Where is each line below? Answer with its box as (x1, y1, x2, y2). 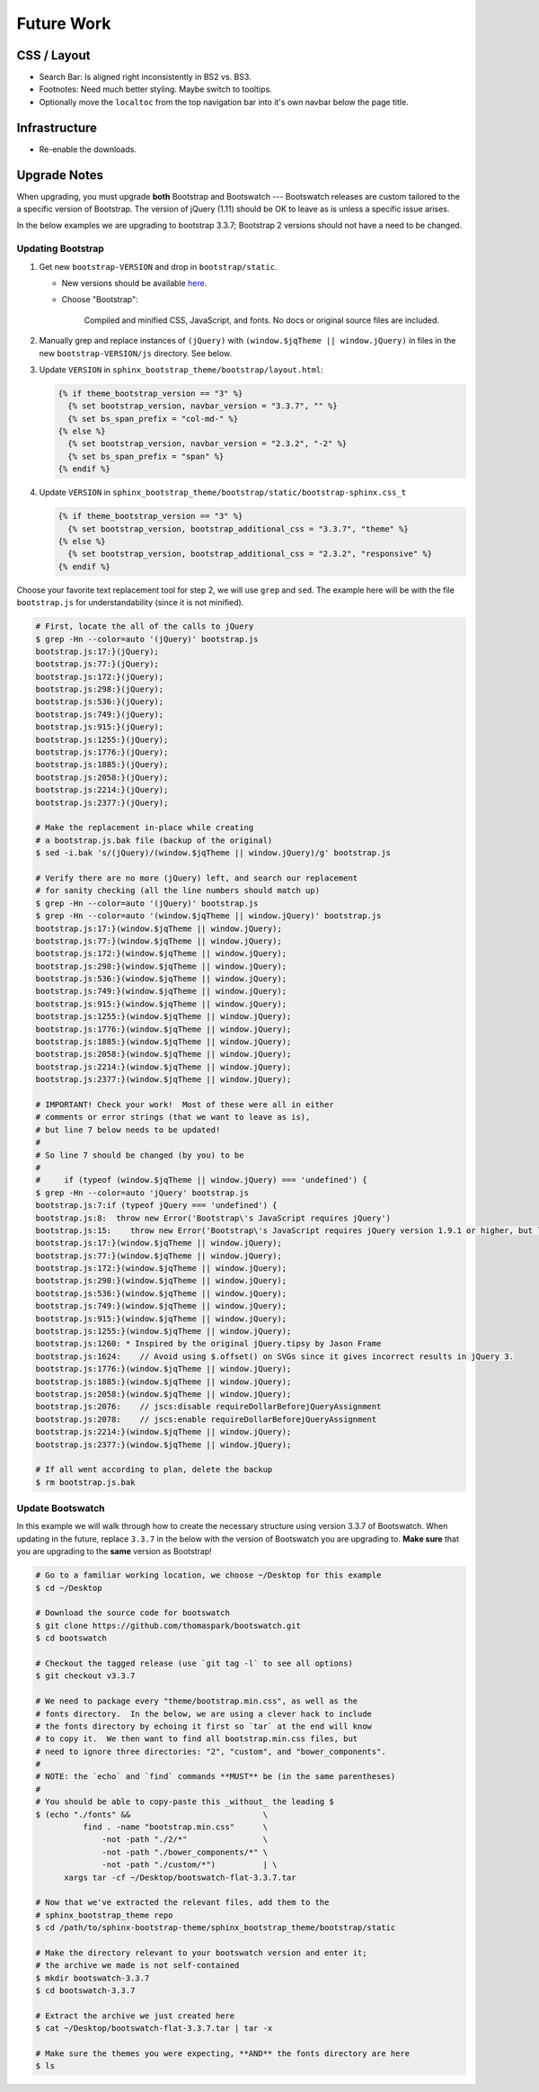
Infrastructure (16, 120, 98, 135)
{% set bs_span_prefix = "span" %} (67, 451, 225, 461)
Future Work (16, 13, 111, 33)
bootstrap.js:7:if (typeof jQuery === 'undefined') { (35, 1201, 278, 1211)
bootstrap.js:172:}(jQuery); (35, 671, 164, 682)
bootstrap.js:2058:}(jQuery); (35, 772, 169, 782)
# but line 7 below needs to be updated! (35, 1124, 221, 1135)
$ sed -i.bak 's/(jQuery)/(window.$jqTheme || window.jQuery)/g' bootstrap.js (35, 848, 391, 858)
